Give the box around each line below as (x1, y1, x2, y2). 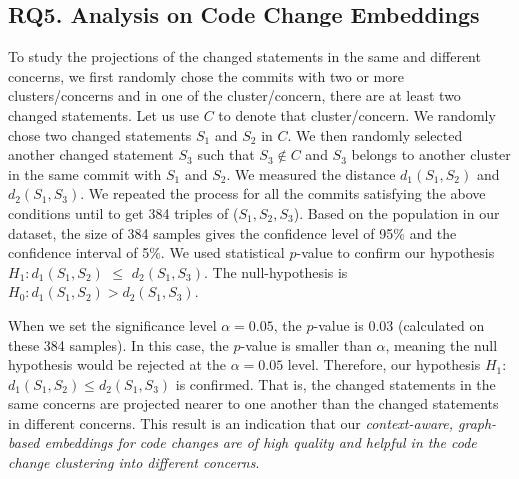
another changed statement (8, 144, 174, 165)
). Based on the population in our (293, 202, 500, 223)
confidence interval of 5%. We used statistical (8, 242, 285, 263)
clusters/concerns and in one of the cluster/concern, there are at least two (8, 85, 461, 106)
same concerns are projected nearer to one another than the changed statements (8, 393, 499, 414)
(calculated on (397, 314, 485, 335)
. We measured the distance (226, 163, 396, 184)
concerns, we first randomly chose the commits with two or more (8, 65, 404, 86)
